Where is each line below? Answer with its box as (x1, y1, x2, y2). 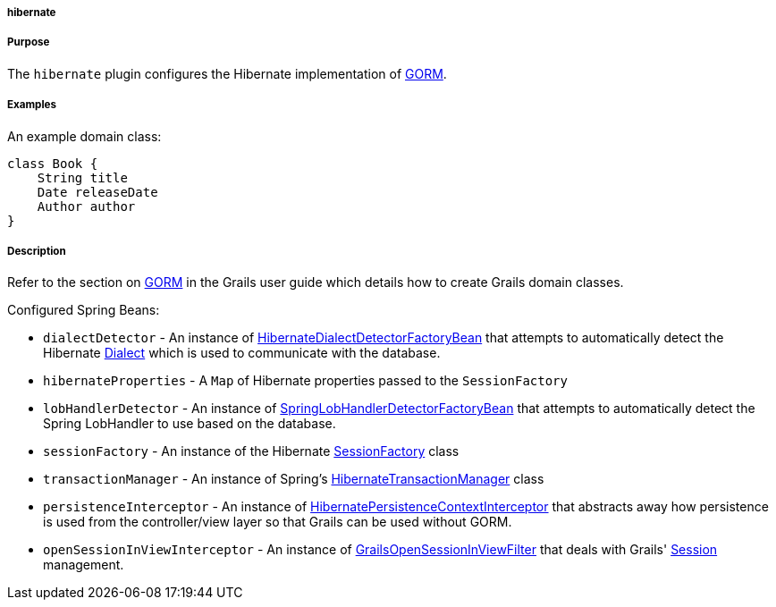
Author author (37, 198, 136, 214)
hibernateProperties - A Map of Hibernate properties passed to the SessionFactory (43, 373, 568, 389)
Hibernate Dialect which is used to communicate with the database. (43, 345, 441, 361)
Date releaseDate (37, 184, 158, 199)
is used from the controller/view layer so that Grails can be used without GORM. (43, 514, 512, 530)
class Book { (7, 156, 98, 171)
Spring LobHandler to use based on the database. (43, 416, 336, 432)
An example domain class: (7, 128, 162, 144)
